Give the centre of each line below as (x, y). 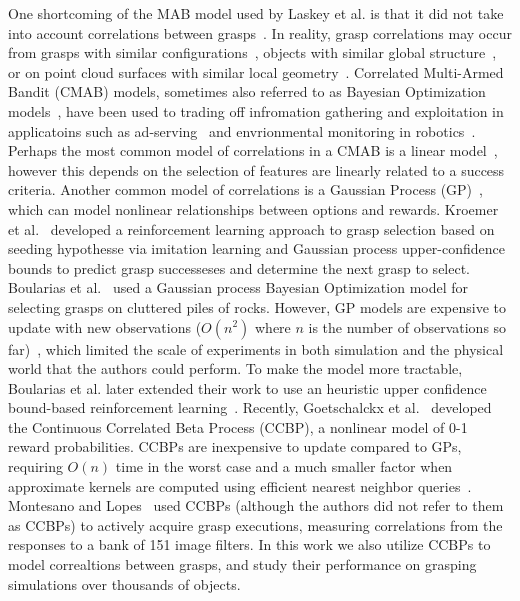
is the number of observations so (407, 326)
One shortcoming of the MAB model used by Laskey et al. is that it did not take (256, 13)
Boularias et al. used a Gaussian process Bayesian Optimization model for (238, 287)
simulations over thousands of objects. (124, 583)
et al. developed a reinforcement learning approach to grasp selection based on (251, 228)
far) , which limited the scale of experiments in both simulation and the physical (256, 348)
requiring (35, 466)
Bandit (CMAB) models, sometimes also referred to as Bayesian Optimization (247, 91)
